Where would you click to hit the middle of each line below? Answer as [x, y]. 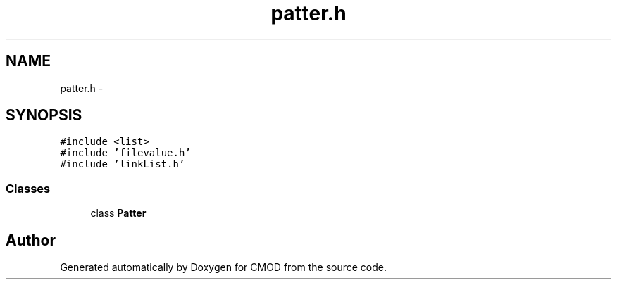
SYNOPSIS [44, 115]
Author [31, 240]
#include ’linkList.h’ [123, 164]
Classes [28, 188]
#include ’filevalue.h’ [125, 153]
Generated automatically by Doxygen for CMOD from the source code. [224, 267]
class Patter [118, 213]
